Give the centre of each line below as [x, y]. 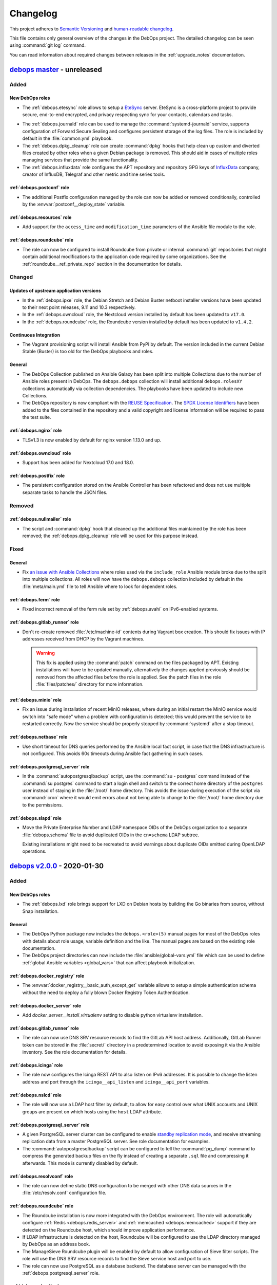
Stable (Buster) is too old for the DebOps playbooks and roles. [88, 352]
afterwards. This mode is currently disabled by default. [80, 1163]
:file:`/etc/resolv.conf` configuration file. [64, 1193]
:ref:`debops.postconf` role [39, 188]
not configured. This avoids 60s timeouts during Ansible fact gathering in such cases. [113, 754]
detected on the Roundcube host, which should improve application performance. [109, 1230]
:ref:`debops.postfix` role [37, 475]
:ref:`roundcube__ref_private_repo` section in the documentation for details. [102, 264]
